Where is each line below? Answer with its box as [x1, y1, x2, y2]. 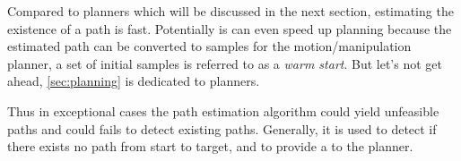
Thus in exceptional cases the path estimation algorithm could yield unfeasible [7, 101, 439, 120]
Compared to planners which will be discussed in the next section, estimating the [7, 2, 454, 20]
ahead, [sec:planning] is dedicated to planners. [7, 72, 260, 90]
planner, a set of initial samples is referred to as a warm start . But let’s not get [7, 54, 442, 72]
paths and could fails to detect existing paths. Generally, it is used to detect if [7, 119, 437, 138]
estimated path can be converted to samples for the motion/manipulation [7, 37, 412, 55]
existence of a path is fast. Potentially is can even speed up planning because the [7, 19, 452, 38]
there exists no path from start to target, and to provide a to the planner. [7, 137, 413, 156]
